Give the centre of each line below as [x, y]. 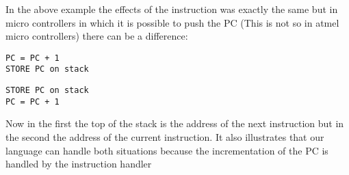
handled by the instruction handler [79, 164]
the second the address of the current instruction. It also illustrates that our [165, 137]
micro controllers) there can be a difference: [97, 36]
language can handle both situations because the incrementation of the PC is [167, 150]
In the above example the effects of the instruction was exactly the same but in [172, 9]
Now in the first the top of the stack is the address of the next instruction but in [175, 123]
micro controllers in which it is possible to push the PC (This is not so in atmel [172, 22]
